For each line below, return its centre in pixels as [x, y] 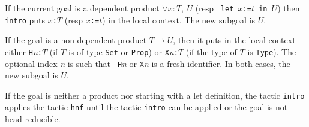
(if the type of [211, 51]
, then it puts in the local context [234, 40]
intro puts [25, 19]
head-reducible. [33, 119]
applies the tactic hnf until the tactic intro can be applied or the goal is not [146, 107]
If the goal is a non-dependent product [76, 40]
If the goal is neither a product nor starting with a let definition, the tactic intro [155, 95]
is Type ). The [272, 51]
